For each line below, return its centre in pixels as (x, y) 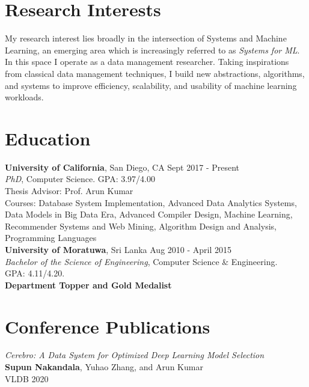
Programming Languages (51, 238)
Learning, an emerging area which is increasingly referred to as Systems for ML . (152, 50)
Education (48, 138)
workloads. (24, 97)
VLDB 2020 (27, 378)
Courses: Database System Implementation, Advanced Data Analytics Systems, (151, 202)
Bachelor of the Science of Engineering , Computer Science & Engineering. (141, 261)
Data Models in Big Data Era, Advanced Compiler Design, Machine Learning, (149, 214)
